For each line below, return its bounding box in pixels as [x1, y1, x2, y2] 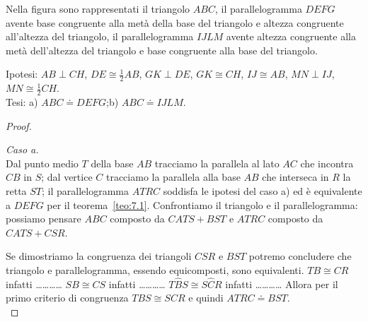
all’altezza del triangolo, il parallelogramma [6, 29, 194, 44]
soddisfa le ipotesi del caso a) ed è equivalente [163, 184, 362, 198]
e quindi [188, 290, 224, 305]
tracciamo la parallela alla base [105, 169, 241, 184]
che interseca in [262, 169, 329, 184]
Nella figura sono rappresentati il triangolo [6, 1, 190, 16]
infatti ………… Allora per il [225, 276, 338, 291]
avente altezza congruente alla [226, 29, 356, 44]
